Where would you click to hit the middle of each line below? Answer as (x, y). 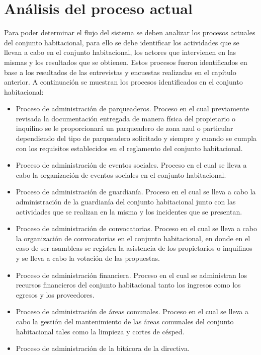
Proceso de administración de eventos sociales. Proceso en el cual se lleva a (131, 165)
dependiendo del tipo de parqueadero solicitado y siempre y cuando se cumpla (136, 138)
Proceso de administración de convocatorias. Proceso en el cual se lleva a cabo (137, 228)
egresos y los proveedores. (55, 294)
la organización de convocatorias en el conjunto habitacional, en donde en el (133, 238)
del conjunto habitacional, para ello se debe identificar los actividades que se (122, 42)
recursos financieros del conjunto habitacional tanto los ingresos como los (128, 285)
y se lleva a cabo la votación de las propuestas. (88, 258)
